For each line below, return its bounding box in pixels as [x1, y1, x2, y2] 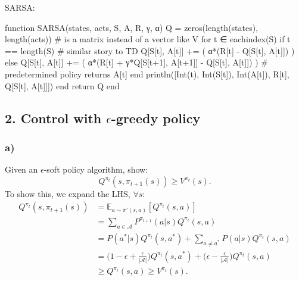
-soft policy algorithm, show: [43, 163, 148, 176]
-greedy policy [111, 108, 201, 127]
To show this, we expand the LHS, [5, 187, 130, 199]
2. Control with [5, 108, 102, 127]
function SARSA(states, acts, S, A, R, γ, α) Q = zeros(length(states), [5, 21, 258, 33]
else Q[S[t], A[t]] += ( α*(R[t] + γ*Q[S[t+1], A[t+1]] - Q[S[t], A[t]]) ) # [5, 56, 269, 68]
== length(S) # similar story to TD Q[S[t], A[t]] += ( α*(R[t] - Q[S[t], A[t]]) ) [5, 44, 295, 57]
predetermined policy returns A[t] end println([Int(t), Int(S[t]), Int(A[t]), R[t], [5, 67, 289, 80]
